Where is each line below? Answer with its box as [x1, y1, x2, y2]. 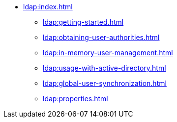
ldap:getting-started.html [43, 18, 124, 26]
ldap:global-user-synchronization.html [43, 79, 167, 87]
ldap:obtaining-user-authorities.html [43, 33, 160, 41]
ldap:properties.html [43, 94, 108, 103]
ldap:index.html [23, 2, 73, 11]
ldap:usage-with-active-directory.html [43, 64, 166, 72]
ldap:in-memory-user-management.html [43, 48, 173, 57]
